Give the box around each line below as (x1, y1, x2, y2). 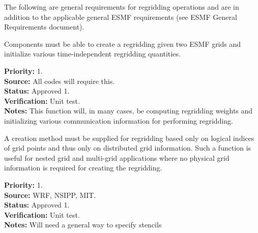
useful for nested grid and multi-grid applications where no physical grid (4, 152, 230, 163)
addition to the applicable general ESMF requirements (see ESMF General (4, 11, 237, 22)
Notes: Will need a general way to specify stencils (4, 219, 162, 230)
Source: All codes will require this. (4, 75, 115, 86)
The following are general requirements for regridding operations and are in (4, 2, 239, 12)
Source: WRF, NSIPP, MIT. (4, 189, 96, 200)
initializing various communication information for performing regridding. (4, 115, 234, 126)
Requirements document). (4, 21, 84, 32)
